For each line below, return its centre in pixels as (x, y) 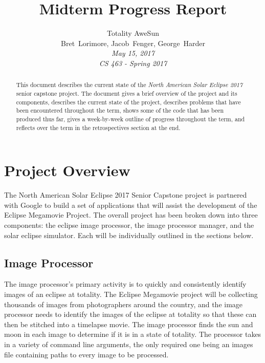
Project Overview (67, 170)
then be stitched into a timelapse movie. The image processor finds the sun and (129, 324)
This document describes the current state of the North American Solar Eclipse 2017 (129, 85)
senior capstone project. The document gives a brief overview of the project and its (127, 93)
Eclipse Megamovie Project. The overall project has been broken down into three (131, 215)
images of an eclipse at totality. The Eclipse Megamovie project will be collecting (131, 294)
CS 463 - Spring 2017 (133, 63)
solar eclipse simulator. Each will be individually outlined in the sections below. (129, 235)
